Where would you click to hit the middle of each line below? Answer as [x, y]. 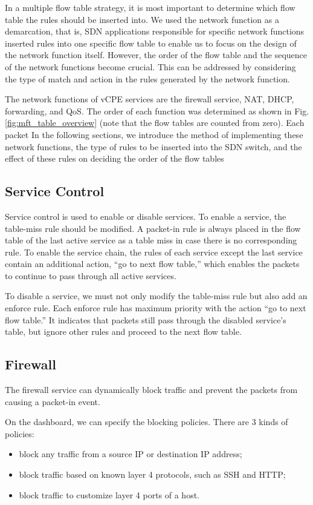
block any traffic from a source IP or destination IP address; [131, 454]
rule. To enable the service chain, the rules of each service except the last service [154, 252]
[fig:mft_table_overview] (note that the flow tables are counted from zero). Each [155, 123]
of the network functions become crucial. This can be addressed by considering [150, 66]
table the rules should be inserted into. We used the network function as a [142, 19]
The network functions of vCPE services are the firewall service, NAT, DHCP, [150, 99]
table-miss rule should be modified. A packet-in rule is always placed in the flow [153, 228]
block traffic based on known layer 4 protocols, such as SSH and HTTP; [152, 474]
